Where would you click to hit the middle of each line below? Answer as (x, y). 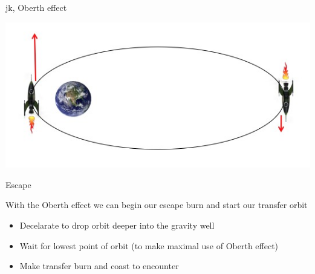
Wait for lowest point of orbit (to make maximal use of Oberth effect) (149, 245)
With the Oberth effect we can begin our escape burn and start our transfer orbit (157, 205)
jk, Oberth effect (36, 7)
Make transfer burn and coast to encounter (99, 266)
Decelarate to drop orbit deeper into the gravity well (117, 225)
